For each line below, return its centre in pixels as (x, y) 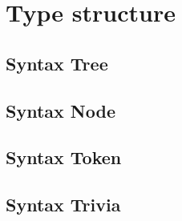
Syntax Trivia (63, 205)
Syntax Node (61, 110)
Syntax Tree (57, 63)
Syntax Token (64, 157)
